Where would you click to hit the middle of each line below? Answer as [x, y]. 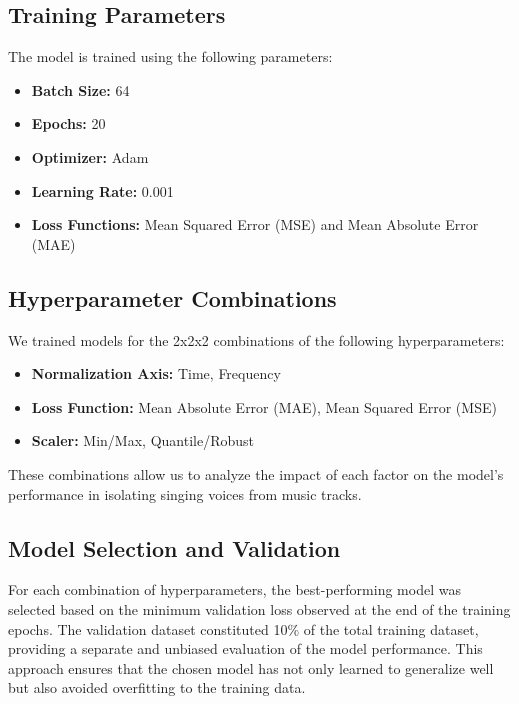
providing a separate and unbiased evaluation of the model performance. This [245, 648]
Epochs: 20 [68, 123]
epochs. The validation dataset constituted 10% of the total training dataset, [243, 628]
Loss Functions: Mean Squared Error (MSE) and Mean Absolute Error [255, 224]
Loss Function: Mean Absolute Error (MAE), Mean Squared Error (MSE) [264, 406]
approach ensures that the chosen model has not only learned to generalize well [251, 667]
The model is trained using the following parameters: [170, 56]
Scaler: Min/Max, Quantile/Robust [142, 440]
